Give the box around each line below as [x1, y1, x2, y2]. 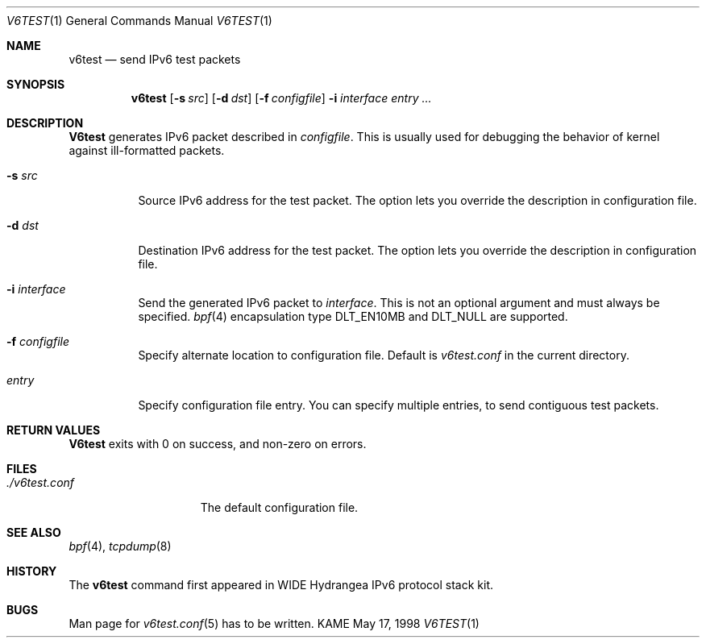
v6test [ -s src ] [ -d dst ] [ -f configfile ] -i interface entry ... [131, 91, 432, 105]
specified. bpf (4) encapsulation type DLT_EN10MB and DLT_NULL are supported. [138, 310, 568, 323]
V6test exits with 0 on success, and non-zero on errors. [69, 437, 367, 451]
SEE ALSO [6, 526, 61, 539]
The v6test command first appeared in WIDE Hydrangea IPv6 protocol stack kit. [69, 578, 494, 592]
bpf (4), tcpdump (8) [69, 539, 172, 553]
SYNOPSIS [6, 77, 65, 91]
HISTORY [6, 564, 57, 578]
